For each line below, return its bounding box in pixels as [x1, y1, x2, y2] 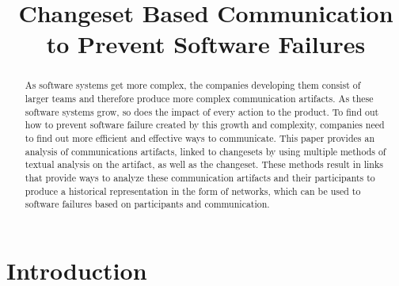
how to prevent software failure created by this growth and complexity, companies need [25, 118, 385, 132]
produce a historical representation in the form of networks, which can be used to [25, 184, 361, 197]
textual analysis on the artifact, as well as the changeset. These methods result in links [25, 158, 383, 171]
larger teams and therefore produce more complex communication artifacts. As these [25, 92, 374, 105]
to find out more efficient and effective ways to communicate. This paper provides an [25, 131, 374, 144]
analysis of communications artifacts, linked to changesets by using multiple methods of [25, 144, 386, 158]
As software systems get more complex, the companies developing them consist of [25, 78, 361, 92]
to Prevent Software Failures [46, 28, 366, 60]
